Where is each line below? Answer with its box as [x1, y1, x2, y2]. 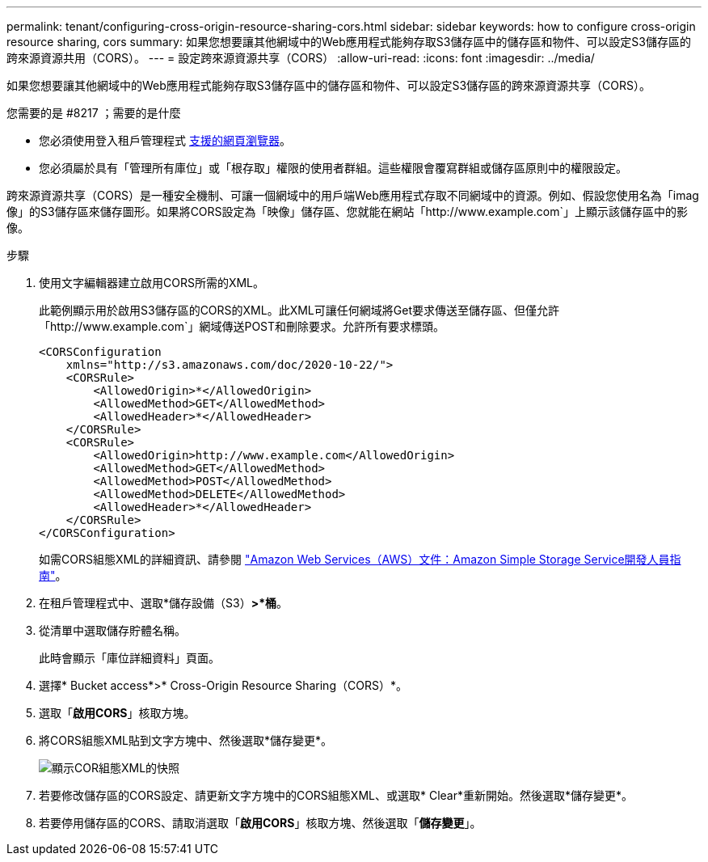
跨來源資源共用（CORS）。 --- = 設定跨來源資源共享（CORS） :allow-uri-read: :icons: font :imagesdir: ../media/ [6, 51, 595, 65]
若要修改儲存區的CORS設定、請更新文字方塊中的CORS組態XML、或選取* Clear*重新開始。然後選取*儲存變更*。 [39, 788, 633, 802]
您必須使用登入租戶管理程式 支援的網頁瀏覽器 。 [39, 133, 291, 147]
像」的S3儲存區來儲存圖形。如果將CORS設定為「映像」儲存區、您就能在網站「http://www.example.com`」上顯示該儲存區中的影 [6, 205, 689, 218]
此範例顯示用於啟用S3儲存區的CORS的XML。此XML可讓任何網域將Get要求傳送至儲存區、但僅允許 [39, 303, 559, 317]
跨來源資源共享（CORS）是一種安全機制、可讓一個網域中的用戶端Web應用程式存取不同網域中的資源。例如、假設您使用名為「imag [6, 188, 699, 202]
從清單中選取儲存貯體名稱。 [39, 623, 186, 637]
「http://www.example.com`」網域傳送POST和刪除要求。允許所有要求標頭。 [39, 319, 445, 333]
